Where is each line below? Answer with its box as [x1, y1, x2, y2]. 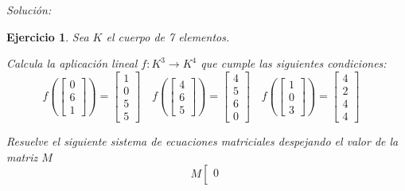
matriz [6, 148, 38, 165]
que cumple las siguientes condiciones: [201, 55, 387, 72]
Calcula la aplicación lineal [6, 55, 138, 72]
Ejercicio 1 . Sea [6, 28, 89, 45]
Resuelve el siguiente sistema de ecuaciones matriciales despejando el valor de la [6, 132, 399, 149]
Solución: [6, 2, 52, 18]
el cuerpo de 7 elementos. [106, 28, 230, 45]
